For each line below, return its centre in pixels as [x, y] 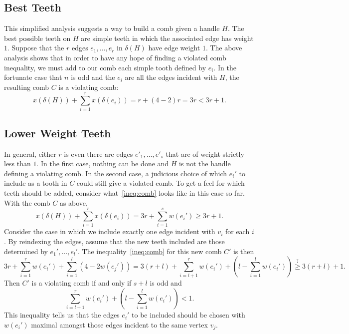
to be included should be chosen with [188, 315]
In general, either [30, 154]
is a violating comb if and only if [82, 283]
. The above [224, 48]
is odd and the [93, 77]
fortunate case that [33, 77]
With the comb [27, 202]
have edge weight [174, 48]
